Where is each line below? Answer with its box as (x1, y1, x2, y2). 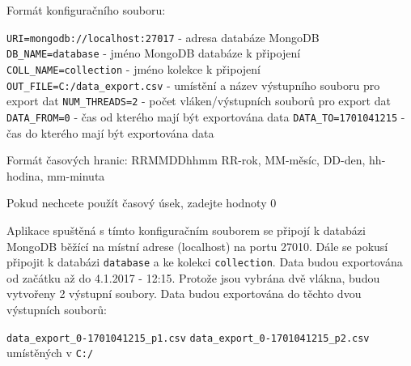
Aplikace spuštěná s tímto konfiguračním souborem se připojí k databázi (6, 221, 366, 238)
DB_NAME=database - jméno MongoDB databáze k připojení (6, 45, 301, 62)
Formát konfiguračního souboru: (6, 2, 166, 18)
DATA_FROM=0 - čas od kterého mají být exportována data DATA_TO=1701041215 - (6, 108, 405, 125)
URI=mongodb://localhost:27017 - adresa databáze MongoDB (6, 28, 320, 45)
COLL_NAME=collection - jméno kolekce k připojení (6, 60, 261, 77)
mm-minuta (47, 167, 105, 184)
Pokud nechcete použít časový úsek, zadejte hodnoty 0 (6, 194, 277, 211)
